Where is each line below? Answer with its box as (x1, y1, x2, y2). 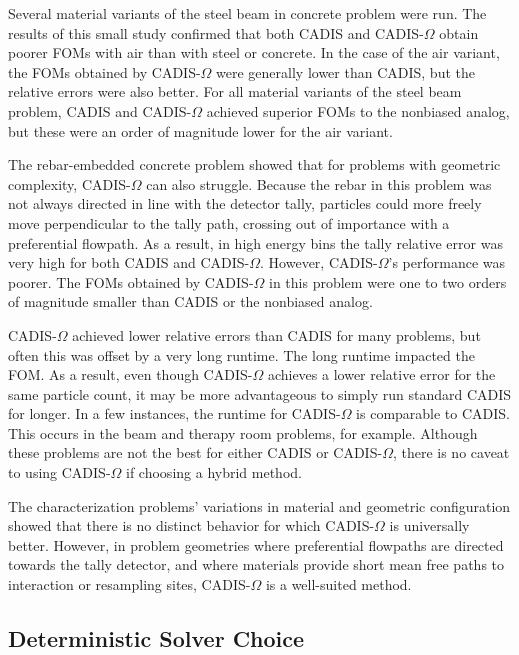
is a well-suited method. (265, 574, 412, 595)
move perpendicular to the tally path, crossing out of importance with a (8, 212, 450, 233)
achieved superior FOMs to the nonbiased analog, (206, 100, 510, 121)
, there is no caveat (392, 442, 510, 463)
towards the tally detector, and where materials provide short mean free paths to (8, 554, 505, 575)
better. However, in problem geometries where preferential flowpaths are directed (8, 534, 504, 555)
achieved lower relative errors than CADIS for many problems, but (72, 324, 481, 345)
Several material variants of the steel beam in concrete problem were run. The (8, 3, 487, 23)
